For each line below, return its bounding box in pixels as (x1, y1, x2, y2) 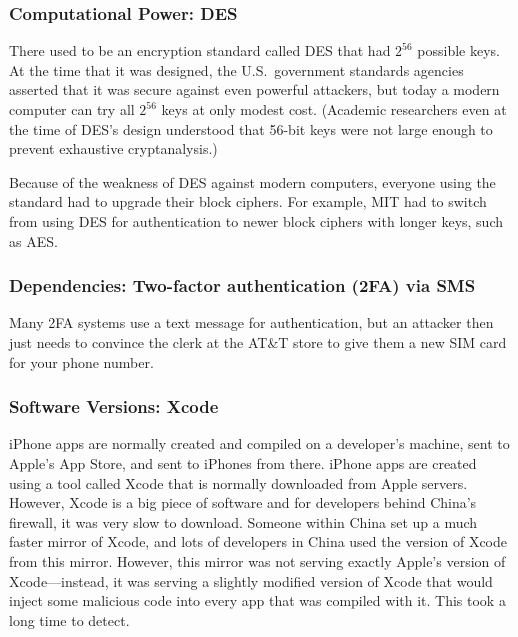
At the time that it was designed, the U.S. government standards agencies (9, 59, 464, 80)
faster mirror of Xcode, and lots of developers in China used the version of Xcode (9, 531, 508, 552)
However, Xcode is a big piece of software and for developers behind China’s (9, 492, 477, 513)
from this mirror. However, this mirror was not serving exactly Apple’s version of (9, 550, 506, 571)
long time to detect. (9, 609, 130, 630)
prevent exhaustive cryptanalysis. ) (9, 138, 218, 159)
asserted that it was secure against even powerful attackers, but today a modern (9, 79, 500, 100)
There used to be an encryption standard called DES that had (9, 40, 391, 61)
